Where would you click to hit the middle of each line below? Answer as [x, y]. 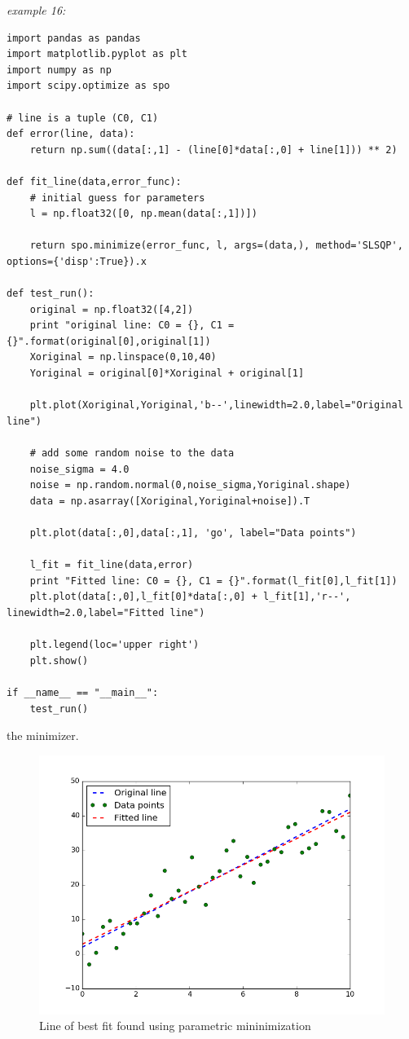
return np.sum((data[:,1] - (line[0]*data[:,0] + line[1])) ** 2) [213, 150]
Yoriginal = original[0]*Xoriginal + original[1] [167, 374]
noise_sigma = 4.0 [79, 469]
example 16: [36, 10]
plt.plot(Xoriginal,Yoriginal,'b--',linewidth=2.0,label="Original [216, 405]
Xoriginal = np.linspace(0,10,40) [123, 357]
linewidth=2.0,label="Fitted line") [106, 612]
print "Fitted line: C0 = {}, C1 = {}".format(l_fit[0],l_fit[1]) [213, 581]
